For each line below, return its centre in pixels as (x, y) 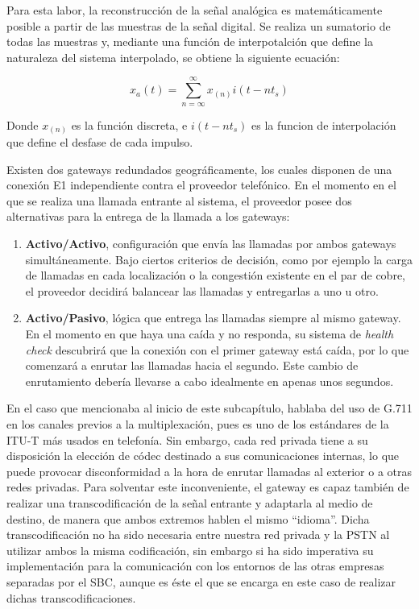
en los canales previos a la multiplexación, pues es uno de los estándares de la (198, 423)
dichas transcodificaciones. (71, 597)
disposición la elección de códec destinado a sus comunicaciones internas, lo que (203, 456)
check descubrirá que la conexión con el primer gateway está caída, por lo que (217, 349)
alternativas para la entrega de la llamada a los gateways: (148, 216)
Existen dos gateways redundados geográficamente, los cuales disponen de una (199, 169)
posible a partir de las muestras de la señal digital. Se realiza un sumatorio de (199, 25)
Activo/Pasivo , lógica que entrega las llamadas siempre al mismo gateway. (213, 318)
